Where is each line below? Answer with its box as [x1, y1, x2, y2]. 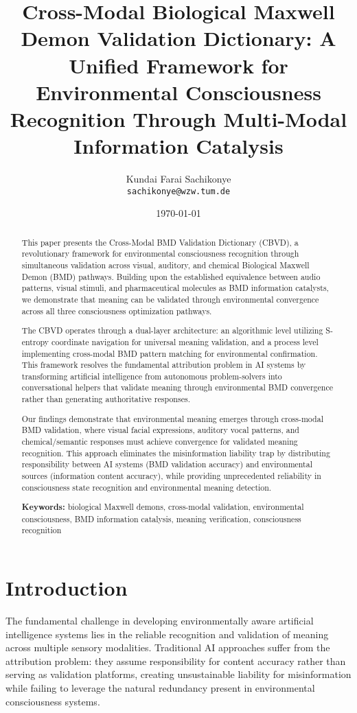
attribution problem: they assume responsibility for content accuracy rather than [5, 653, 346, 668]
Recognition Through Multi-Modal [10, 104, 347, 132]
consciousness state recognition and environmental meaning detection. [21, 481, 272, 493]
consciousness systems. [5, 694, 100, 708]
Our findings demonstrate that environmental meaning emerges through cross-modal [21, 412, 323, 424]
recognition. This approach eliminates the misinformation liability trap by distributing [21, 447, 330, 458]
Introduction [5, 574, 128, 602]
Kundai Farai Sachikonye [126, 172, 231, 186]
